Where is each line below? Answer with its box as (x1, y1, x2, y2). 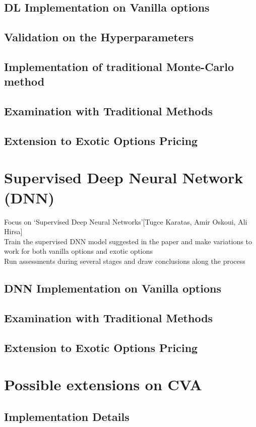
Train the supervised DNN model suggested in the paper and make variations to (4, 236, 252, 246)
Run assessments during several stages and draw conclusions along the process (4, 255, 245, 266)
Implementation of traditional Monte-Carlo (4, 58, 234, 74)
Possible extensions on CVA (4, 374, 202, 395)
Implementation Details (4, 408, 130, 424)
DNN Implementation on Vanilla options (4, 280, 221, 296)
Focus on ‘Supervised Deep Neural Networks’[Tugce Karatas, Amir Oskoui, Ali (4, 216, 247, 227)
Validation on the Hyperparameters (4, 29, 194, 45)
